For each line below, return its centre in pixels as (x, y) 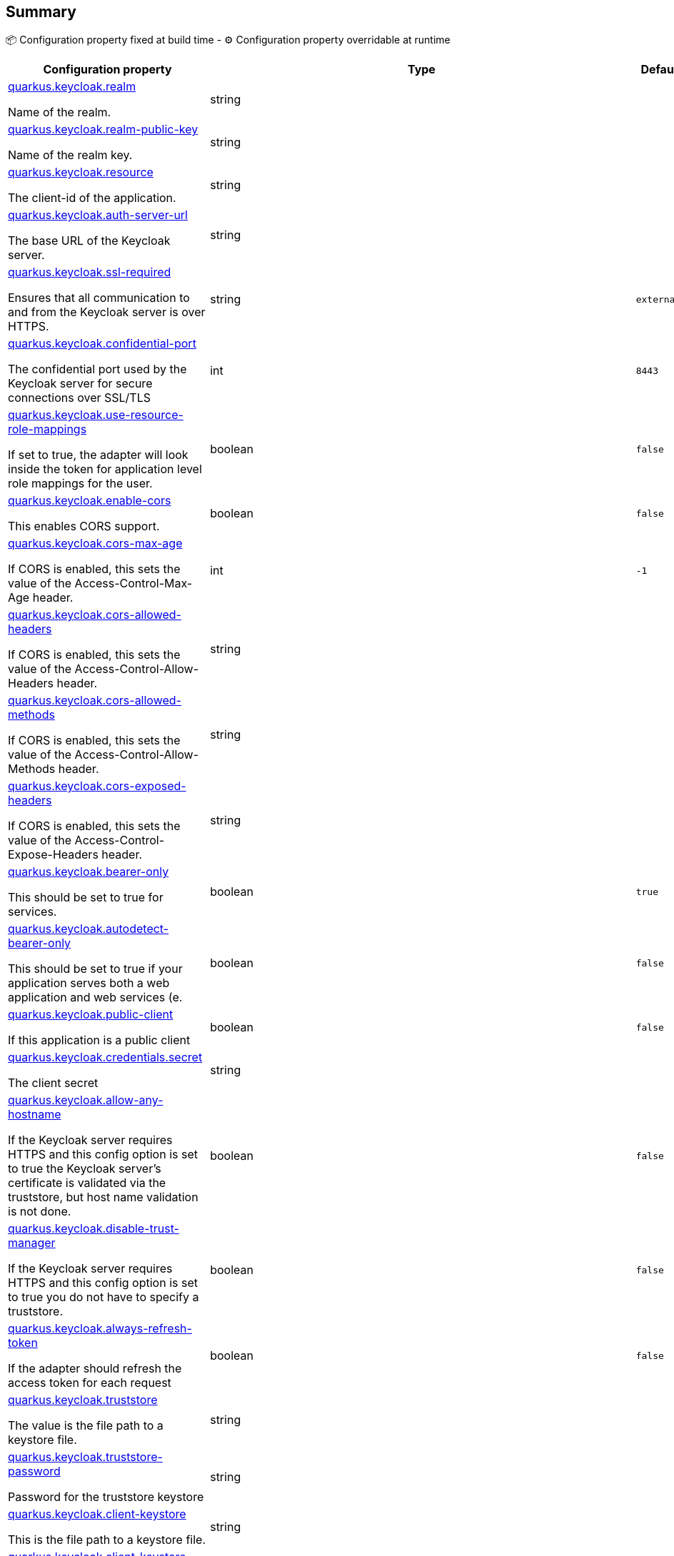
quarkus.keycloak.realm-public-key (103, 130)
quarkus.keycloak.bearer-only (89, 872)
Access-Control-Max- (134, 583)
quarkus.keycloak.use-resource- (96, 415)
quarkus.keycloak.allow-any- (86, 1100)
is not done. (40, 1212)
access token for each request (90, 1383)
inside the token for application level (105, 469)
